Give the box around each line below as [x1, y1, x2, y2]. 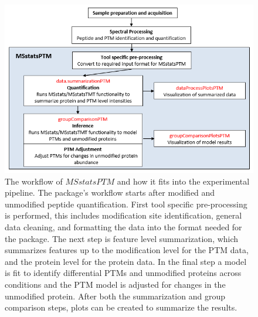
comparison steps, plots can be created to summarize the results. [5, 301, 237, 313]
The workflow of [5, 175, 63, 187]
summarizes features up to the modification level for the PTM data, [5, 244, 249, 256]
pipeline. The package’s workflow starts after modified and [5, 186, 215, 199]
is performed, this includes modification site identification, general [5, 209, 242, 221]
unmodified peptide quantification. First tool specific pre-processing [5, 197, 247, 210]
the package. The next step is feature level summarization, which [5, 232, 239, 244]
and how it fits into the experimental [117, 175, 250, 187]
